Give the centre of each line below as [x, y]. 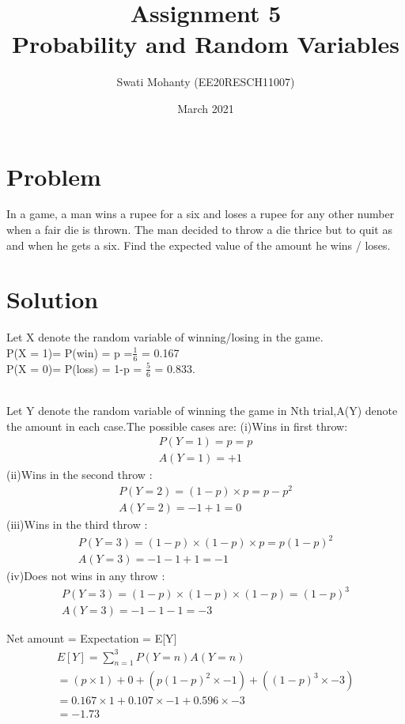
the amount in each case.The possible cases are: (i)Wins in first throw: [177, 426]
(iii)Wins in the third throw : [77, 524]
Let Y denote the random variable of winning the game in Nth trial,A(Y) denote [202, 411]
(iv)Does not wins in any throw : [86, 576]
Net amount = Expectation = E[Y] [92, 638]
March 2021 [206, 108]
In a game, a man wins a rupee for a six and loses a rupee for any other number [201, 214]
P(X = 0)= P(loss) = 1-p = [74, 368]
